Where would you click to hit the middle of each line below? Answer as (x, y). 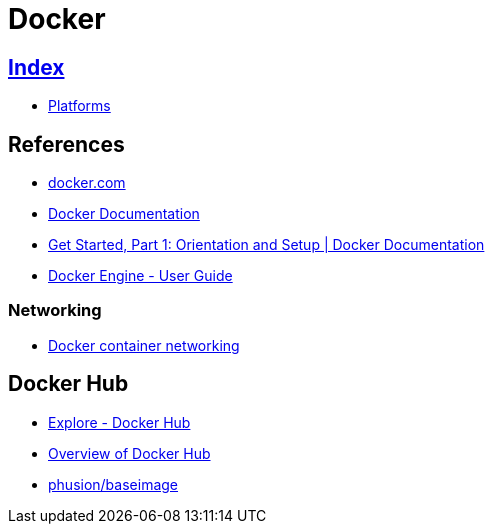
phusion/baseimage (113, 484)
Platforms (79, 106)
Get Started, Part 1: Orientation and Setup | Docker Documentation (266, 245)
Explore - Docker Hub (119, 422)
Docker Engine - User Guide (140, 276)
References (66, 144)
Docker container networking (144, 345)
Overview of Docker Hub (129, 453)
